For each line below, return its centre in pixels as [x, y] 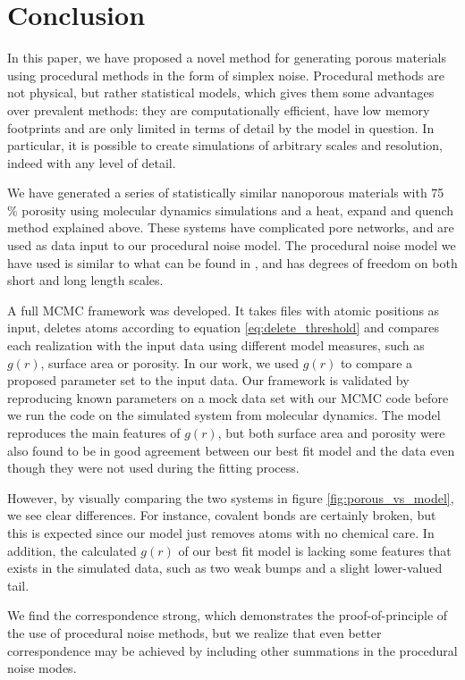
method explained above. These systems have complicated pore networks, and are [231, 227]
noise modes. [42, 668]
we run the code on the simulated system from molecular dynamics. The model [224, 415]
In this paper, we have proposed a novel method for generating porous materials [227, 58]
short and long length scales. [85, 280]
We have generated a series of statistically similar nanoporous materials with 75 [226, 193]
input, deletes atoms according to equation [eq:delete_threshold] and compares [224, 327]
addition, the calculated [72, 550]
